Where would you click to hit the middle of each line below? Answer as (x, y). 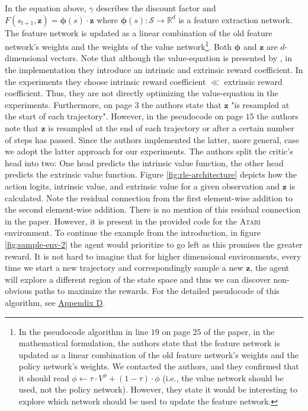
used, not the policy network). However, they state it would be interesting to (158, 389)
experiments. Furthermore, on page (68, 104)
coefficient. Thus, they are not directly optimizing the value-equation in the (142, 93)
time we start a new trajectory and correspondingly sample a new (124, 268)
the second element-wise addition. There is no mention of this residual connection (153, 209)
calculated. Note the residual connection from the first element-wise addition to (149, 197)
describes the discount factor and (156, 8)
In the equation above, (46, 8)
